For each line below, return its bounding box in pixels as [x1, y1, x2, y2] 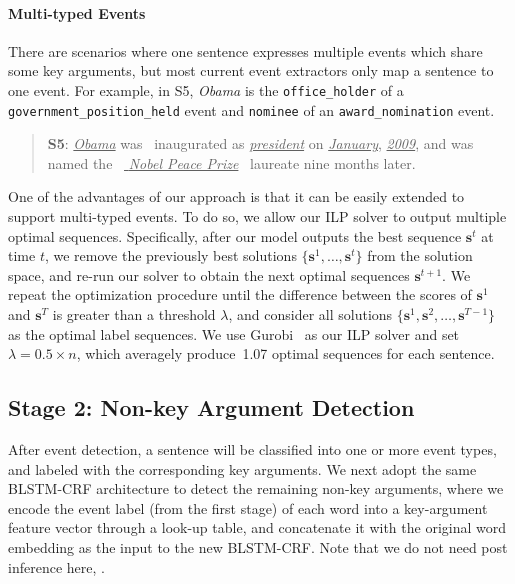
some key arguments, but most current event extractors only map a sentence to [8, 60, 494, 81]
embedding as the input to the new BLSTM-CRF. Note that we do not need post [8, 537, 508, 557]
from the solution [367, 245, 473, 266]
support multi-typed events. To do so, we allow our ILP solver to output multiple [8, 206, 507, 227]
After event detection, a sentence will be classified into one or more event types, [8, 439, 497, 460]
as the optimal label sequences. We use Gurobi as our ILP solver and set [8, 323, 460, 344]
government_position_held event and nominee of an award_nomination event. [8, 99, 495, 120]
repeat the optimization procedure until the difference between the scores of [8, 284, 472, 305]
